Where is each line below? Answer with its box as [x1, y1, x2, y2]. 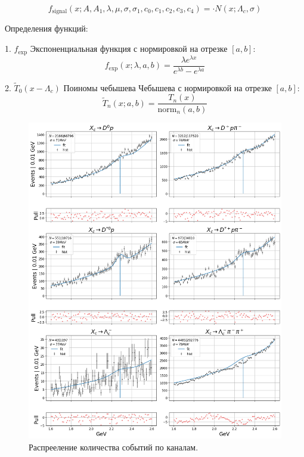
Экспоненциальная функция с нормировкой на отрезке [30, 42, 228, 55]
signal [52, 8, 67, 15]
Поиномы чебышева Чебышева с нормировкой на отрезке [63, 81, 272, 94]
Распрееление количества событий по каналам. [29, 441, 198, 453]
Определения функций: [5, 22, 88, 35]
